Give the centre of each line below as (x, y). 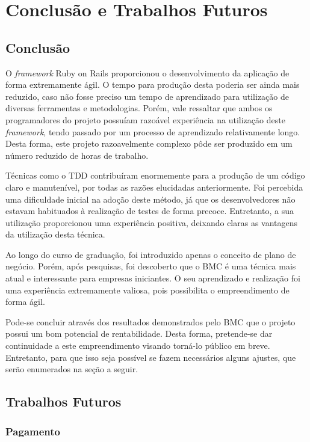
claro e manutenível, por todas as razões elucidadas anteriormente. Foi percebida (154, 187)
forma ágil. (25, 302)
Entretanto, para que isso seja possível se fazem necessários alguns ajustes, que (151, 357)
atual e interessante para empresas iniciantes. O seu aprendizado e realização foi (153, 278)
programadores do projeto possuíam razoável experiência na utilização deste (145, 119)
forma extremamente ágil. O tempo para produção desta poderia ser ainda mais (153, 84)
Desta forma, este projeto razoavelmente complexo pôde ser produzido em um (149, 143)
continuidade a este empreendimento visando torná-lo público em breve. (138, 345)
